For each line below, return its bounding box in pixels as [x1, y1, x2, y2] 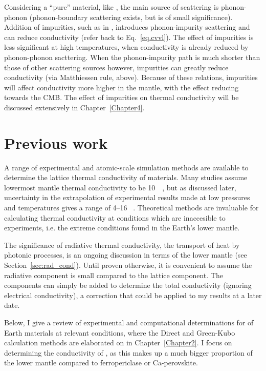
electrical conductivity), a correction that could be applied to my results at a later [4, 289, 262, 300]
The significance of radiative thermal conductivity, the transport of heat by [4, 239, 240, 250]
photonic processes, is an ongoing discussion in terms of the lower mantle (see [4, 249, 247, 260]
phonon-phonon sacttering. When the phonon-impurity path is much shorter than [4, 51, 260, 62]
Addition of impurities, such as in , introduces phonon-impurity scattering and [4, 22, 250, 32]
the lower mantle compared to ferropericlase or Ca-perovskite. [4, 357, 198, 368]
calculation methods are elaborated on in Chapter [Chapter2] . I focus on [4, 337, 232, 348]
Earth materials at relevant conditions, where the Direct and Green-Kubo [4, 327, 235, 338]
